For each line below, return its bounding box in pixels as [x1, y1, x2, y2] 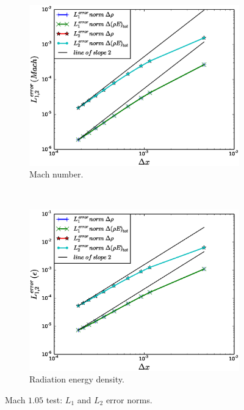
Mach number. [29, 168, 84, 181]
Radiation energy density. [29, 373, 124, 386]
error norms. [106, 393, 152, 406]
